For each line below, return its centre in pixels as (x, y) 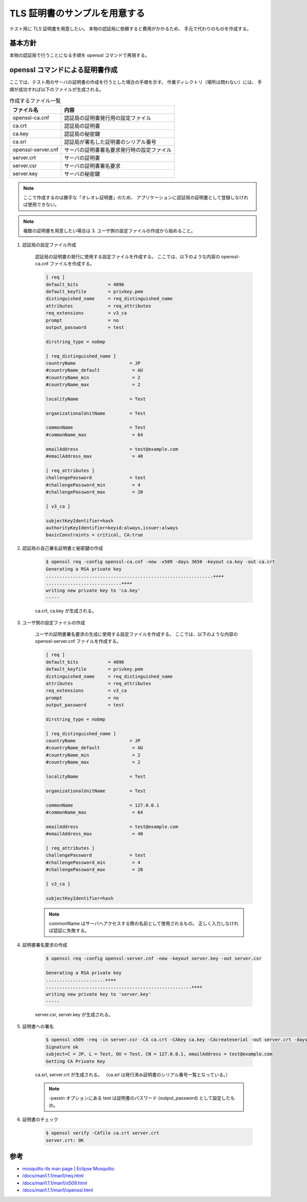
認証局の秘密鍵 (82, 134)
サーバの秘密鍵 (82, 174)
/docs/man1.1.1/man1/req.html (53, 1176)
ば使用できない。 (41, 205)
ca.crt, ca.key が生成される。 (66, 611)
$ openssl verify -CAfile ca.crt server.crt (103, 1133)
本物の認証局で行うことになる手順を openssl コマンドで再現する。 (80, 55)
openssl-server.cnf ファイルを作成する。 (78, 641)
